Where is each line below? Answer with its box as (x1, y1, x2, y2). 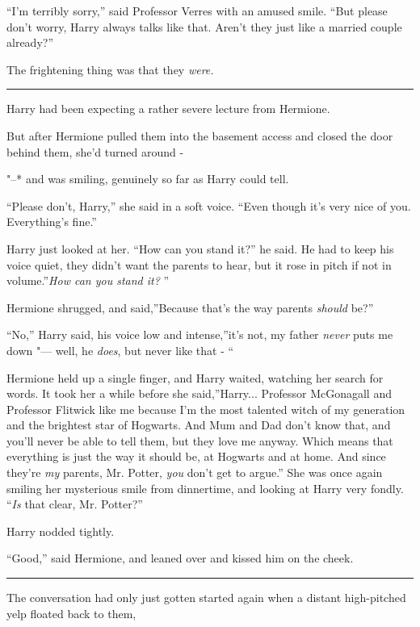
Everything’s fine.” (6, 213, 97, 230)
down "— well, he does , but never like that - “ (6, 341, 234, 358)
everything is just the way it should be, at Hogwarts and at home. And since (6, 448, 386, 465)
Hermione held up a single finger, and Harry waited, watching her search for (6, 369, 384, 386)
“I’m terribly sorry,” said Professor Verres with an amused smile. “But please (6, 2, 388, 19)
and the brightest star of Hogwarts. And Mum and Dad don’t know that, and (6, 416, 391, 433)
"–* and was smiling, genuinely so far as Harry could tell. (6, 170, 289, 187)
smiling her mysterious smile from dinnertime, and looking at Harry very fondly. (6, 479, 404, 496)
